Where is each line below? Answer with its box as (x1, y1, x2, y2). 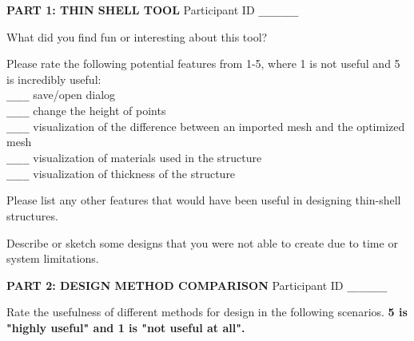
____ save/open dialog (6, 86, 116, 103)
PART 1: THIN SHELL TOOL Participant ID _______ (6, 2, 299, 18)
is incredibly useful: (6, 70, 102, 87)
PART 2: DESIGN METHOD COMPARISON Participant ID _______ (6, 276, 388, 293)
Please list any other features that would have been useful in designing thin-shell (6, 192, 401, 208)
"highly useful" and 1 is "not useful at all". (6, 319, 245, 335)
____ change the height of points (6, 102, 166, 119)
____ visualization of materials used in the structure (6, 149, 262, 165)
